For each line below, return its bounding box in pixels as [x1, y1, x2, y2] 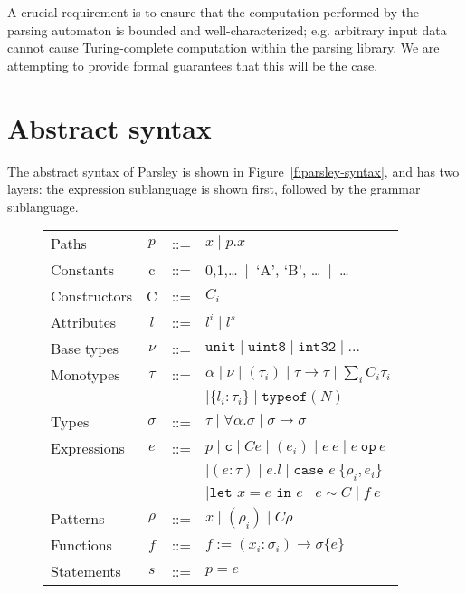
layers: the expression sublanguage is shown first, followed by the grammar [7, 179, 421, 198]
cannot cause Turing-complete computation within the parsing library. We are [7, 38, 440, 57]
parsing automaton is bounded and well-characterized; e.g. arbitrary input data [7, 20, 447, 39]
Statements [51, 560, 121, 582]
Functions [51, 534, 112, 556]
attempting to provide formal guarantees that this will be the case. [7, 55, 378, 74]
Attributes [51, 311, 117, 333]
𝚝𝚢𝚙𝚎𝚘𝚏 [262, 389, 308, 405]
